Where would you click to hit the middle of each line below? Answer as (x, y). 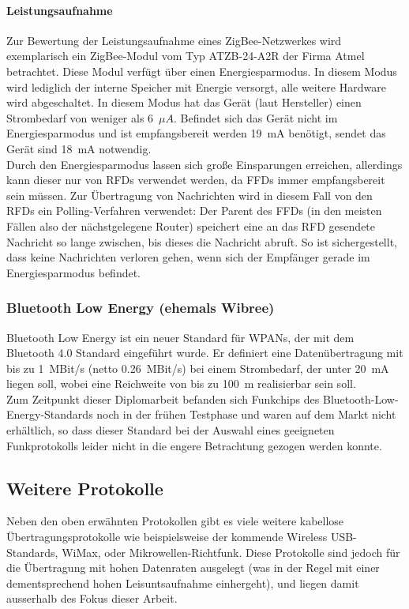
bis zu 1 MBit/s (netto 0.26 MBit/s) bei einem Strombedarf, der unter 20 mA (198, 368)
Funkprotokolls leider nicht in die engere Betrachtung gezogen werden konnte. (194, 445)
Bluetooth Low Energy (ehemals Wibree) (141, 308)
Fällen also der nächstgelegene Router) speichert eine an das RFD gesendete (191, 226)
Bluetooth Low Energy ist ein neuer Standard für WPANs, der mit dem (180, 337)
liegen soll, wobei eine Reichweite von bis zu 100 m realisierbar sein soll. (181, 383)
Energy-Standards (50, 414)
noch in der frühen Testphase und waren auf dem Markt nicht (246, 414)
